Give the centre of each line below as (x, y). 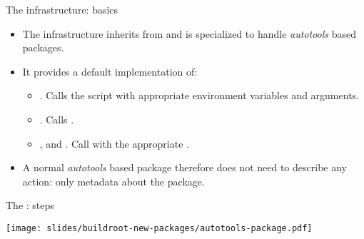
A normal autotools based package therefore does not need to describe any (184, 167)
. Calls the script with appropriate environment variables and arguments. (199, 95)
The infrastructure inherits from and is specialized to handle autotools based (189, 33)
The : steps (30, 205)
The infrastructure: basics (62, 9)
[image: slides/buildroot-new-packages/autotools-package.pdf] (159, 228)
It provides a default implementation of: (110, 71)
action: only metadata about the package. (113, 181)
